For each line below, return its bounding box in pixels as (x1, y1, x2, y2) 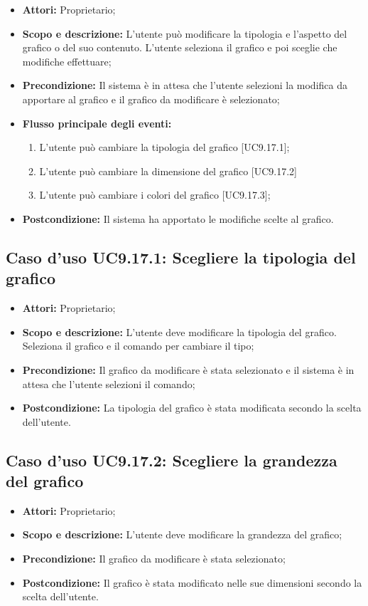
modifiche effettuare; (22, 53, 112, 68)
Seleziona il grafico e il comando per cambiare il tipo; (22, 338, 254, 353)
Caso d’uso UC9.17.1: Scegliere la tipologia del (6, 246, 356, 268)
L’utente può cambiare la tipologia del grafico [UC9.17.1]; (39, 140, 290, 155)
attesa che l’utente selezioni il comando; (22, 376, 195, 391)
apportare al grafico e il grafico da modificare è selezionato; (22, 91, 280, 106)
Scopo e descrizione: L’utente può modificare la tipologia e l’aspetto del (22, 26, 347, 41)
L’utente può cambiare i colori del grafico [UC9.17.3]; (39, 187, 271, 202)
